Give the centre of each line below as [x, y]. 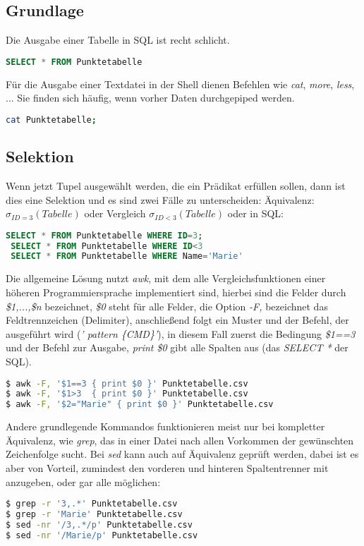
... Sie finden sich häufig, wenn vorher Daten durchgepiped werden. [150, 98]
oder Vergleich [115, 213]
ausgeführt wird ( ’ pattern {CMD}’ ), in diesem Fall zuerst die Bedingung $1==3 [181, 333]
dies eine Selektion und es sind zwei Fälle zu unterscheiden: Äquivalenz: [160, 199]
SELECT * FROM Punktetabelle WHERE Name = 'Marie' [127, 256]
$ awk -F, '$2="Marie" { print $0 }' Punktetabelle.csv [140, 405]
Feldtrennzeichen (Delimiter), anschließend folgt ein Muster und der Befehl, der [177, 320]
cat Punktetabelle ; [51, 120]
